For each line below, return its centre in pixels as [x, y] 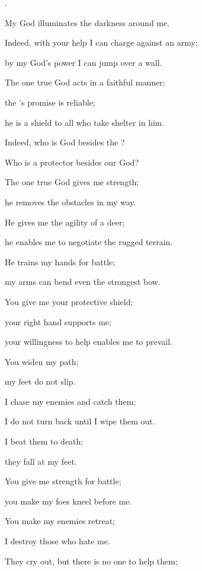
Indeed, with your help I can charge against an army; [101, 42]
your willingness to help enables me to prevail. [89, 342]
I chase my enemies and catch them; [70, 401]
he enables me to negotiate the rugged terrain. [89, 242]
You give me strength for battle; [63, 481]
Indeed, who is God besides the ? [65, 142]
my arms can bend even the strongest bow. [83, 282]
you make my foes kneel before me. [68, 501]
